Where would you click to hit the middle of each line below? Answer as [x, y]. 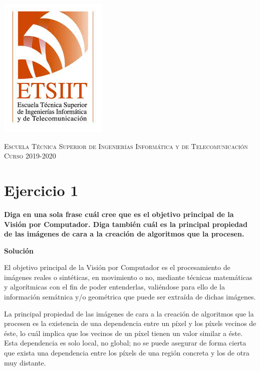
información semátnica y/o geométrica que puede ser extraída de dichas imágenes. [130, 297]
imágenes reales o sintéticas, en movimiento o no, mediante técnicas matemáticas [128, 277]
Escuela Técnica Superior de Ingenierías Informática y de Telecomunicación [126, 146]
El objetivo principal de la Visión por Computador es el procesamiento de [117, 267]
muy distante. [25, 362]
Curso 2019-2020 [30, 156]
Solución [19, 250]
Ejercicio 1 [41, 190]
